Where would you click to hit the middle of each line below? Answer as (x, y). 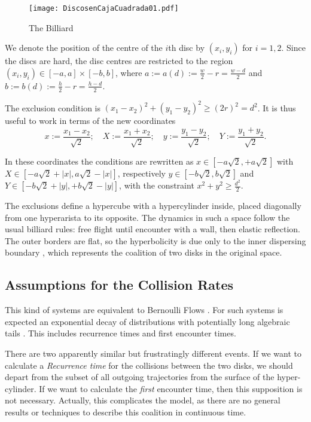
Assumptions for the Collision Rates (119, 285)
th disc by (187, 48)
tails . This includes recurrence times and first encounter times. (121, 333)
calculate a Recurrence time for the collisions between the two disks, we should (149, 365)
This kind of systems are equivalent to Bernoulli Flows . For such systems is (144, 310)
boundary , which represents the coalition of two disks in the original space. (144, 252)
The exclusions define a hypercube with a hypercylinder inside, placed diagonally (153, 206)
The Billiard (51, 27)
